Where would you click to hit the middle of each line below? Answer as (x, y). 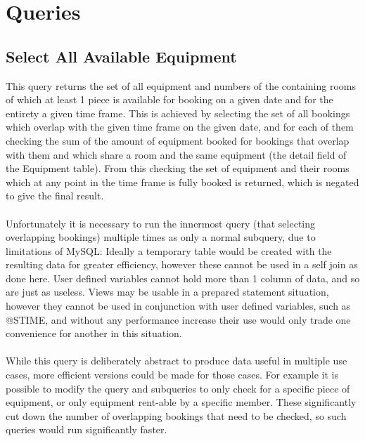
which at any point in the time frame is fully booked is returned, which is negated (182, 182)
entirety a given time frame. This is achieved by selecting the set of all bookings (178, 113)
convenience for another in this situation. (94, 333)
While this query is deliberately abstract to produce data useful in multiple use (177, 361)
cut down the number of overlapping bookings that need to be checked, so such (176, 415)
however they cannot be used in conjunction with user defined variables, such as (178, 306)
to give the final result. (55, 196)
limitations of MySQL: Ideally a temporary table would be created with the (169, 250)
